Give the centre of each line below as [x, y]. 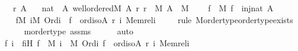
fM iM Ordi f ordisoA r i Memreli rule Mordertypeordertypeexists [154, 19]
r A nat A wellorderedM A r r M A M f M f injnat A [143, 8]
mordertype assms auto [78, 31]
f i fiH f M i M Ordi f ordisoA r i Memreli [97, 42]
